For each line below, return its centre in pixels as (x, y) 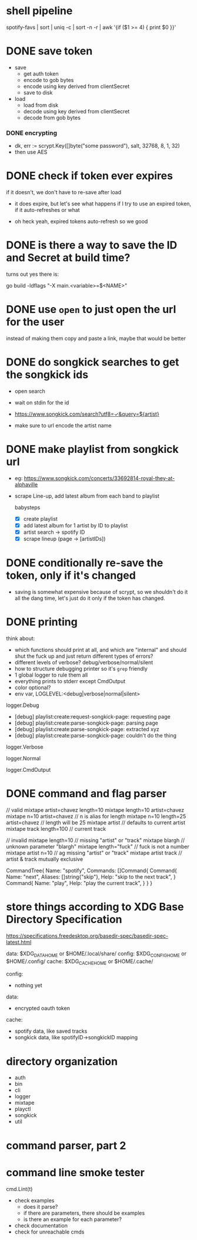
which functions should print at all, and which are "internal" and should (101, 650)
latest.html (19, 942)
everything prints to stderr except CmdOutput (70, 681)
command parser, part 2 (66, 1145)
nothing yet (28, 986)
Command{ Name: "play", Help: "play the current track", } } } (79, 883)
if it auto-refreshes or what (47, 210)
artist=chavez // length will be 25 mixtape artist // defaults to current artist (96, 823)
